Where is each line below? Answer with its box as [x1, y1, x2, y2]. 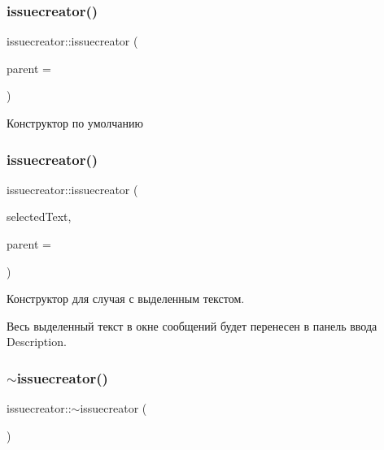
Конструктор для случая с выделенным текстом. [7, 290, 245, 307]
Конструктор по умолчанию [7, 115, 143, 131]
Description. [7, 333, 67, 350]
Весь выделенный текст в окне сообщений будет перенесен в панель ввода [7, 317, 377, 334]
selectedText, [7, 208, 72, 225]
